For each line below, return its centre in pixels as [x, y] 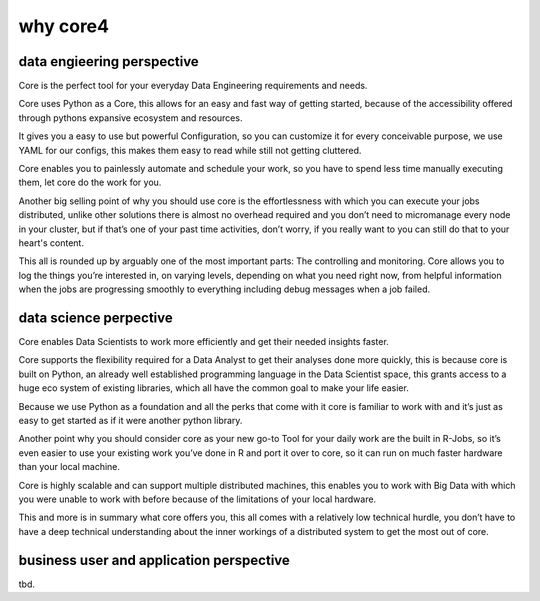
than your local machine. [69, 467]
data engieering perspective [108, 61]
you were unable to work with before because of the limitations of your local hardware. [197, 499]
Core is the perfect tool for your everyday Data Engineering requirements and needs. [193, 86]
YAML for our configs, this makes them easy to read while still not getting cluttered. [190, 150]
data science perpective [96, 317]
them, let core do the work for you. [90, 182]
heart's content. [51, 242]
